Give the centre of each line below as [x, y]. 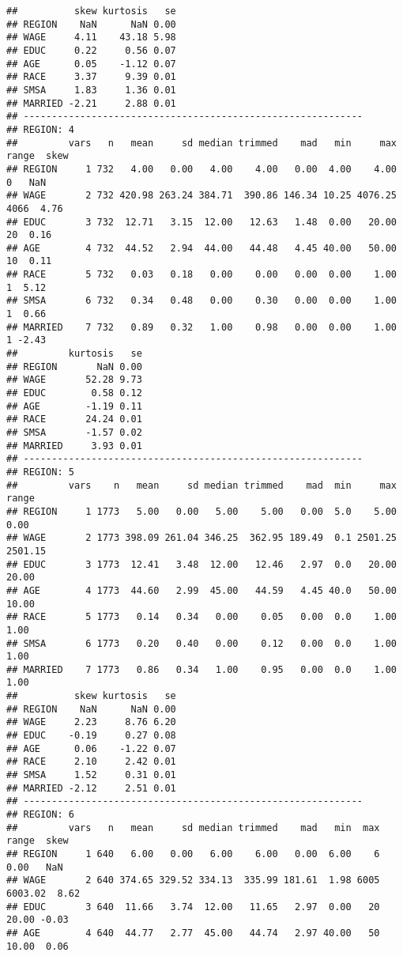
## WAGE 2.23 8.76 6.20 [91, 722]
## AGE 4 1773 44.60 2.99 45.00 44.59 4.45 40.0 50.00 [201, 590]
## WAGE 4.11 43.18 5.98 [91, 38]
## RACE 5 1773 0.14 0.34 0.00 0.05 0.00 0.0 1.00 [201, 617]
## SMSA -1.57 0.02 [74, 433]
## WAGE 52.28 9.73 [74, 380]
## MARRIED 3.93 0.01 [74, 446]
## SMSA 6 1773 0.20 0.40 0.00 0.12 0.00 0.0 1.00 [201, 643]
